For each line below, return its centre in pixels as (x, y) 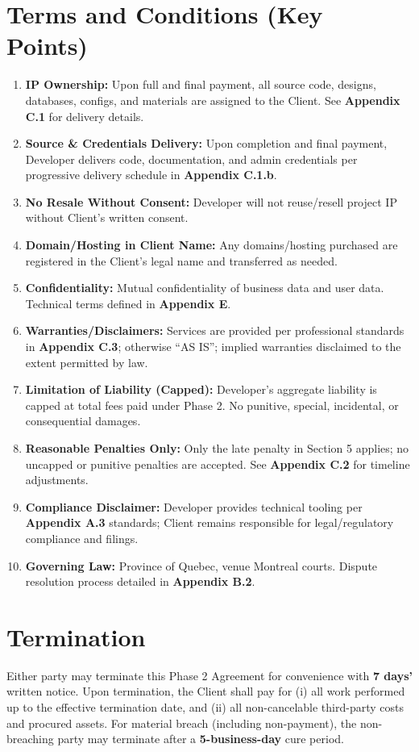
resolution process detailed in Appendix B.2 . (140, 581)
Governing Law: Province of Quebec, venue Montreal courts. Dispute (201, 565)
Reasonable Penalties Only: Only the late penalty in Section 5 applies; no (217, 448)
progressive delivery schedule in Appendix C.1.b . (151, 175)
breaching (30, 739)
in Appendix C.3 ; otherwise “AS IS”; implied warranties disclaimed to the (213, 347)
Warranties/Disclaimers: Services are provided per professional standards (215, 330)
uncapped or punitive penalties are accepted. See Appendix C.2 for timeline (218, 464)
